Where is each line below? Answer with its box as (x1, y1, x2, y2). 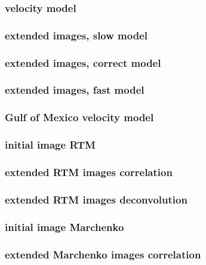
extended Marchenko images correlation (5, 246, 201, 261)
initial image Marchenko (5, 219, 124, 234)
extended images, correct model (5, 55, 161, 70)
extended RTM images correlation (5, 164, 173, 179)
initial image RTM (5, 137, 96, 152)
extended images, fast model (5, 82, 144, 97)
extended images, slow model (5, 27, 147, 42)
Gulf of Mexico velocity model (5, 110, 154, 125)
